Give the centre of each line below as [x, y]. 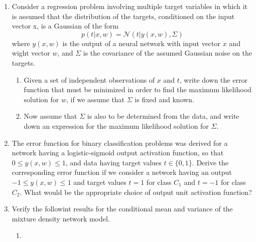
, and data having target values [113, 162]
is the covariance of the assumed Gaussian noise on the [167, 53]
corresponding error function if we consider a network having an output [122, 172]
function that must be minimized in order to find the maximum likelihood [138, 89]
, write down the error [213, 79]
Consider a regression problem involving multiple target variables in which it [130, 6]
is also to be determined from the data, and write [163, 116]
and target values [100, 182]
